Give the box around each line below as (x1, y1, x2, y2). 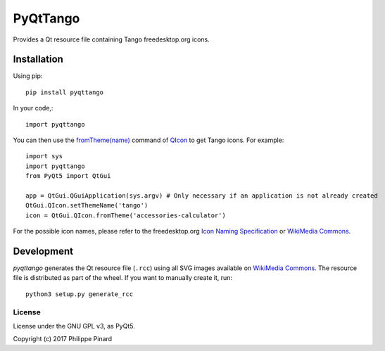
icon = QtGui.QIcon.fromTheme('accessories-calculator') (25, 211, 227, 219)
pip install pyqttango (25, 88, 104, 96)
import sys (25, 152, 63, 160)
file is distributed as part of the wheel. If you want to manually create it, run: (13, 274, 232, 282)
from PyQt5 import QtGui (25, 172, 111, 180)
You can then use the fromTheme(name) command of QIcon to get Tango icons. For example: (13, 136, 284, 144)
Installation (13, 53, 63, 65)
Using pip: (13, 72, 43, 80)
